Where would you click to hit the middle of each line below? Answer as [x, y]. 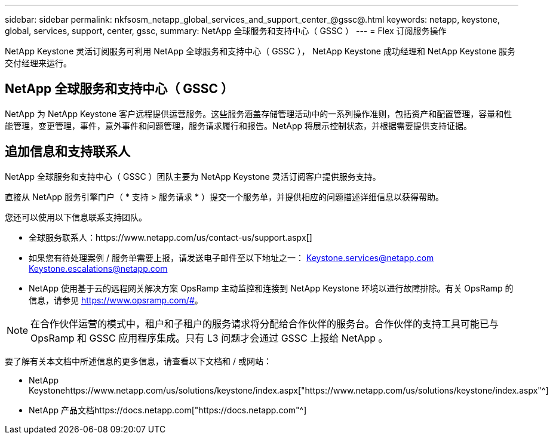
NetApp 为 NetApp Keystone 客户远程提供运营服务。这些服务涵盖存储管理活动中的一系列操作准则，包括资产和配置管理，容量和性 [259, 113]
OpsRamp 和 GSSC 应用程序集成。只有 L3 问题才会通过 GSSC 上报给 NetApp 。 [209, 338]
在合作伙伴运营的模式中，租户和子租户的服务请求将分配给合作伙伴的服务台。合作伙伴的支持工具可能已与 [265, 323]
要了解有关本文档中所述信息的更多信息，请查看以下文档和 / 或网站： [138, 361]
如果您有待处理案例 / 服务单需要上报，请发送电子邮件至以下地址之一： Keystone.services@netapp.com [231, 257]
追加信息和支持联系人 [67, 152]
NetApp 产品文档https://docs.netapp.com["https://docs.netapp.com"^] [168, 410]
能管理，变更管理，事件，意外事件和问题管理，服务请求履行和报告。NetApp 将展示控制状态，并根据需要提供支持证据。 [239, 125]
